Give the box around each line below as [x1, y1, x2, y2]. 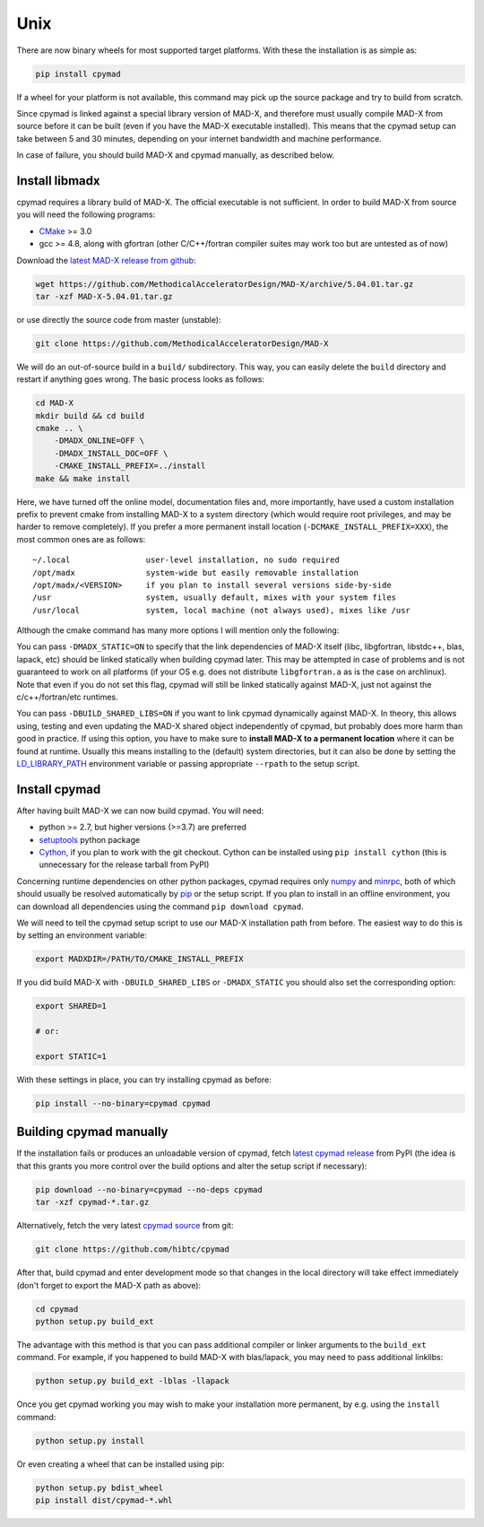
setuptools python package [39, 834, 141, 845]
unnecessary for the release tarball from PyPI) [39, 859, 210, 870]
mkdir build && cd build [35, 411, 145, 421]
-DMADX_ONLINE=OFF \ [54, 436, 145, 446]
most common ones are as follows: [16, 534, 146, 544]
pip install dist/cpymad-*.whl [35, 1495, 174, 1505]
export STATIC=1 [35, 1051, 108, 1062]
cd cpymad [35, 1304, 79, 1314]
